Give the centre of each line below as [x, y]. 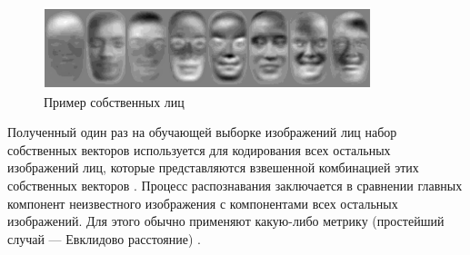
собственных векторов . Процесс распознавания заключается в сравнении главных [235, 186]
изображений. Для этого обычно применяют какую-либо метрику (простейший [226, 221]
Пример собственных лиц [114, 101]
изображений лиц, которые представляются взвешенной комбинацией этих [213, 167]
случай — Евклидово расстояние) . [104, 238]
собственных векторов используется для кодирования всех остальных [199, 149]
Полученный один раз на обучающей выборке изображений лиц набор [202, 132]
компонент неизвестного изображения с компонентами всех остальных [203, 203]
